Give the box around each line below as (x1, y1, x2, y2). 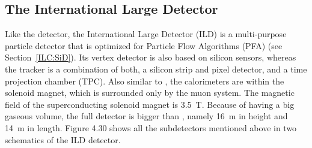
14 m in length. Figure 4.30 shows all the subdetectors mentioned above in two (5, 121, 297, 134)
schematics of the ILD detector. (5, 133, 121, 146)
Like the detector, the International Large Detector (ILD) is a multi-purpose (5, 28, 287, 40)
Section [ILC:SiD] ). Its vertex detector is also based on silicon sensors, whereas (5, 51, 296, 64)
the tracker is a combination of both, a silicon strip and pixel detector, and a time (5, 62, 307, 75)
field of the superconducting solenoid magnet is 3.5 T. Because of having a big (5, 98, 295, 110)
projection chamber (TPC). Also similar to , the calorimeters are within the (5, 74, 284, 87)
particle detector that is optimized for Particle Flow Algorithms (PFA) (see (5, 39, 283, 52)
